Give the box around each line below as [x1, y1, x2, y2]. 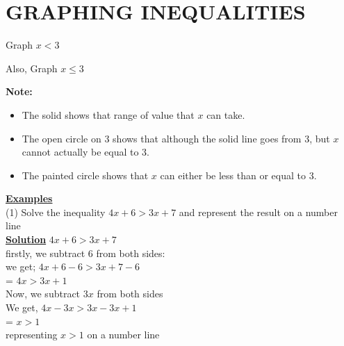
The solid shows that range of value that [22, 107, 195, 122]
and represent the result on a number [179, 204, 338, 219]
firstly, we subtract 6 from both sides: [6, 245, 165, 260]
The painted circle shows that [22, 167, 149, 182]
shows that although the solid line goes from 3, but [113, 131, 330, 145]
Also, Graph [6, 60, 58, 75]
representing [6, 327, 58, 342]
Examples [6, 191, 53, 206]
